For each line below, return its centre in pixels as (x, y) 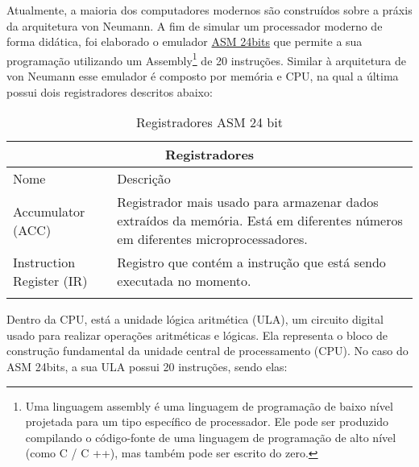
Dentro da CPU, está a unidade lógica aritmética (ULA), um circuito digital (195, 319)
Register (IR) (50, 281)
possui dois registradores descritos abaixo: (110, 91)
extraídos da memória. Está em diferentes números (260, 221)
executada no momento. (184, 281)
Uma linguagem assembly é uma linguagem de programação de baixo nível (209, 405)
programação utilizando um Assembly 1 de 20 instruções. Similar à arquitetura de (207, 59)
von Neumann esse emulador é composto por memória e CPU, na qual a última (203, 76)
